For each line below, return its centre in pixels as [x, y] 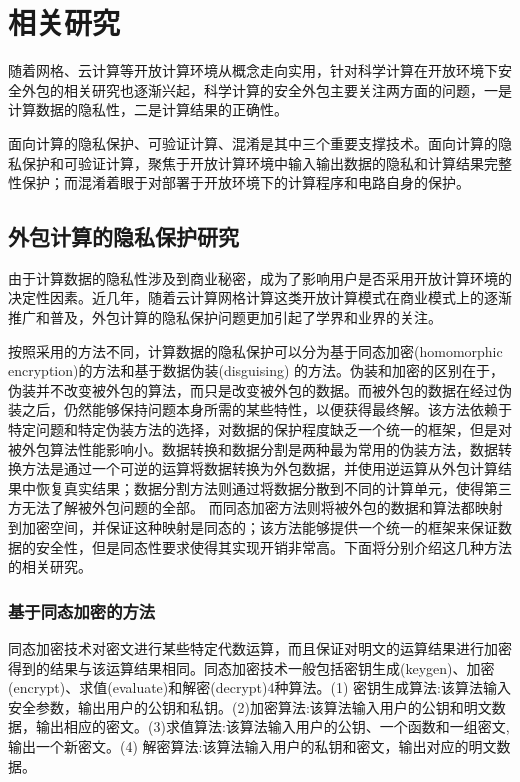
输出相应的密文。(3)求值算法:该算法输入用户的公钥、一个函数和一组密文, [272, 726]
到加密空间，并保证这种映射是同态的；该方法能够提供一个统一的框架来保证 [253, 527]
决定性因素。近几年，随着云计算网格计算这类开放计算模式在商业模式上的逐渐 [260, 297]
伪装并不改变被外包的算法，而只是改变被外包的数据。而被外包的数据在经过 [253, 389]
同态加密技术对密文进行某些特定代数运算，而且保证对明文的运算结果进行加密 [260, 648]
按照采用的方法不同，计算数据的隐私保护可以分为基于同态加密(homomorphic [255, 350]
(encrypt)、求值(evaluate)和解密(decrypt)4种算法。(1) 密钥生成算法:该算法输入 [259, 687]
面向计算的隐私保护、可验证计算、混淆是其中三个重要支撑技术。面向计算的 [253, 142]
